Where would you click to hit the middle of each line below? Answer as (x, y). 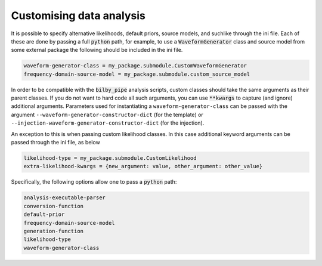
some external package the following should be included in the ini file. (97, 50)
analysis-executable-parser (64, 198)
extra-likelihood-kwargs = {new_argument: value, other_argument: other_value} (143, 166)
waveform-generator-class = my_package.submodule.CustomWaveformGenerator (135, 66)
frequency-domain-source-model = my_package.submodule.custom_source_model (137, 74)
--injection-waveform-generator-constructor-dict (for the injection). (108, 123)
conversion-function (53, 206)
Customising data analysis (78, 16)
